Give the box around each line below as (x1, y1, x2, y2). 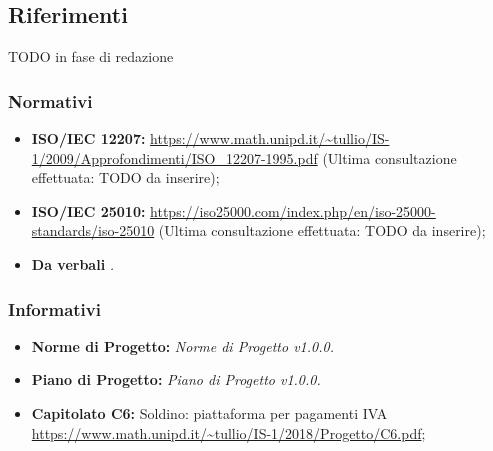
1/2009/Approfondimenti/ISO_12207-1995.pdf (31, 147, 318, 168)
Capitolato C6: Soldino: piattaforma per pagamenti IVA (31, 402, 388, 423)
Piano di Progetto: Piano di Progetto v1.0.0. (31, 369, 321, 390)
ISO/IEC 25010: (31, 200, 146, 221)
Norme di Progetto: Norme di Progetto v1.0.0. (31, 335, 334, 356)
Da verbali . (31, 253, 115, 274)
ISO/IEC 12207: (31, 128, 146, 149)
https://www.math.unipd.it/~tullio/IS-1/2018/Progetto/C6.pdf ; (31, 422, 426, 443)
